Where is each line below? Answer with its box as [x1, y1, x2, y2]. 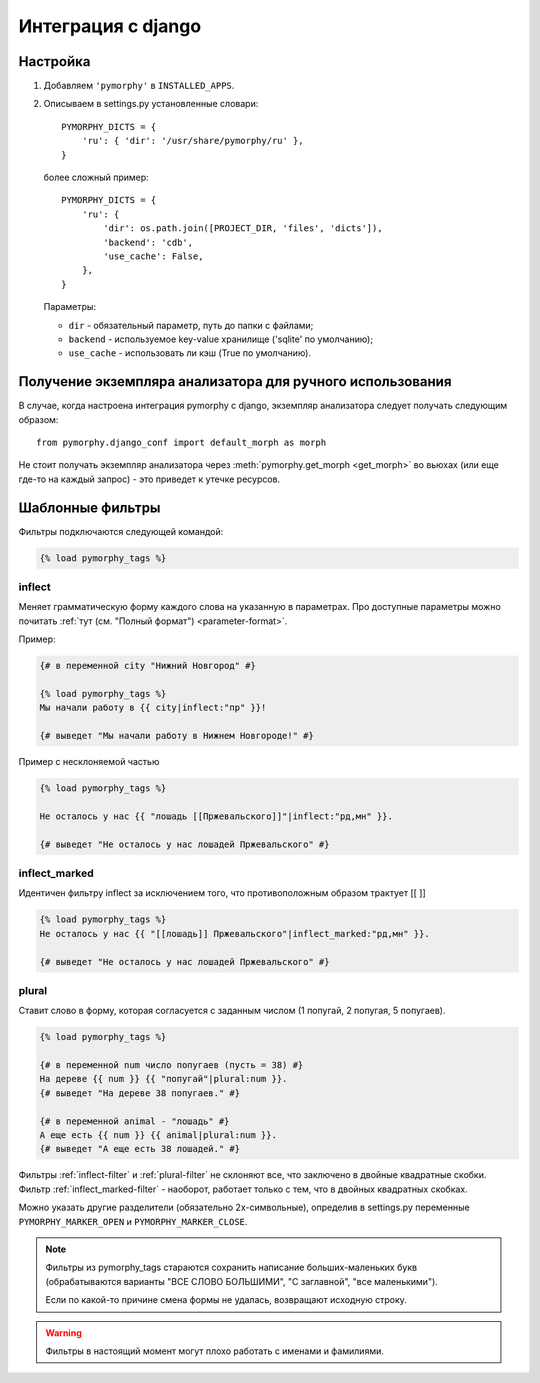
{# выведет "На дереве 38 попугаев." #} [39, 1087, 240, 1099]
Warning [45, 1326, 82, 1339]
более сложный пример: [43, 171, 149, 184]
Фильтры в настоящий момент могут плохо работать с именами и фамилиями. [45, 1345, 384, 1357]
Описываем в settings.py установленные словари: [43, 98, 259, 110]
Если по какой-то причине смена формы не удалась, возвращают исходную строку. [45, 1294, 407, 1306]
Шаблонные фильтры [18, 499, 161, 516]
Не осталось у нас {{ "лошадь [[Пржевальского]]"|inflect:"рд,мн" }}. [39, 810, 394, 822]
